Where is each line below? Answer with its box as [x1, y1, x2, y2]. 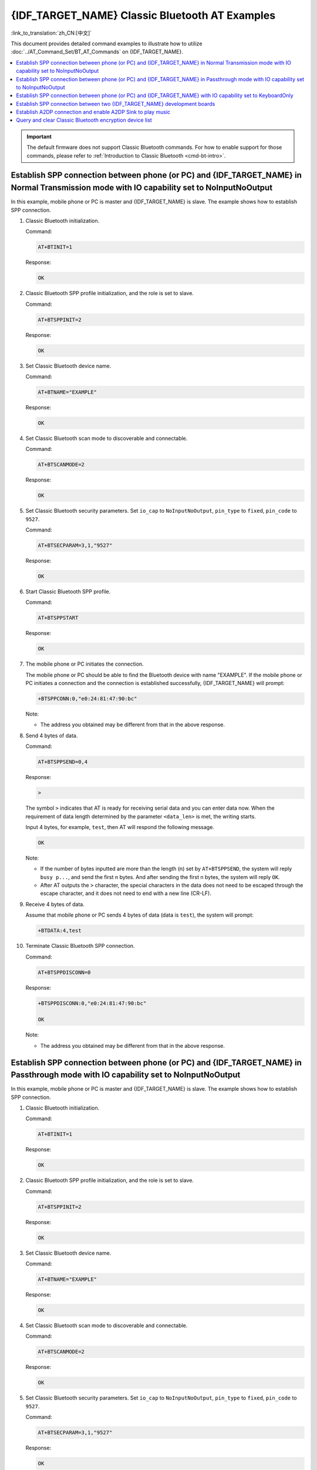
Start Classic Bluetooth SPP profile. [25, 588, 111, 595]
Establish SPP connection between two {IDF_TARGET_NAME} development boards [16, 100, 215, 107]
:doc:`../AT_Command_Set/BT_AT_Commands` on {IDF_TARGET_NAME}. [11, 48, 183, 55]
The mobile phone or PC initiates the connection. [25, 660, 144, 667]
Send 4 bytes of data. [25, 732, 78, 739]
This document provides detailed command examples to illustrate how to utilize [11, 40, 203, 47]
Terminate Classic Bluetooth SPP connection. [25, 943, 135, 950]
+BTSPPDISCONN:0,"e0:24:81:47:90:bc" [38, 1000, 147, 1007]
